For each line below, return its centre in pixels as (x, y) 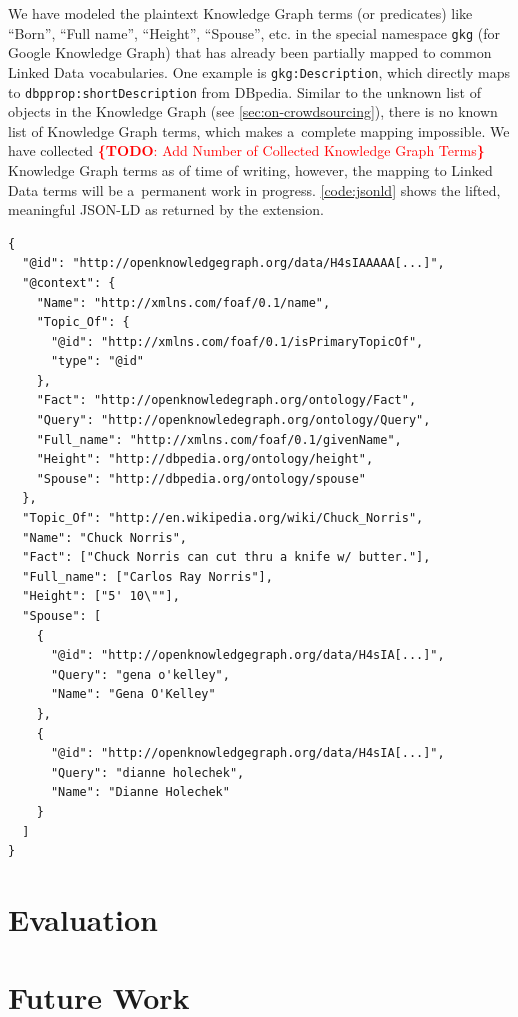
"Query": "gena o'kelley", (140, 674)
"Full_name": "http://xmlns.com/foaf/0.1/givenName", (219, 439)
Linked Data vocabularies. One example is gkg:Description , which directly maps (259, 71)
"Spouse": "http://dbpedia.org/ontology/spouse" (201, 478)
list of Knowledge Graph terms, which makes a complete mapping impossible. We (259, 130)
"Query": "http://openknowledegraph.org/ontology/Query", (233, 420)
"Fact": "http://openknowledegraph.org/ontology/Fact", (226, 400)
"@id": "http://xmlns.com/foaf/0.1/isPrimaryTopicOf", (237, 341)
